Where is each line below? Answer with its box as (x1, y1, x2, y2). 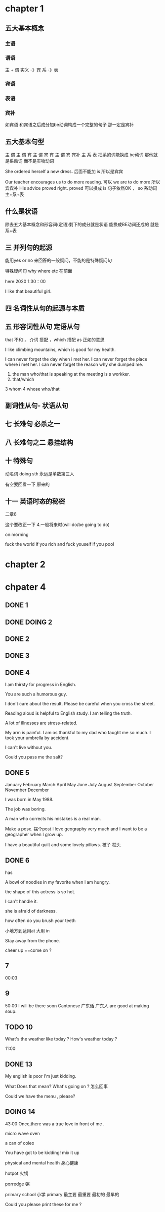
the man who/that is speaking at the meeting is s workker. (12, 371, 130, 377)
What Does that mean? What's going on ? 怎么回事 (5, 1084, 108, 1089)
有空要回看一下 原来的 (5, 481, 50, 487)
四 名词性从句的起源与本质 (5, 304, 85, 312)
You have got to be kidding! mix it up (5, 1150, 80, 1155)
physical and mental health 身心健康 (5, 1159, 79, 1165)
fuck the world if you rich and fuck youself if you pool (5, 541, 115, 547)
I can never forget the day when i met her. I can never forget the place (5, 356, 148, 362)
